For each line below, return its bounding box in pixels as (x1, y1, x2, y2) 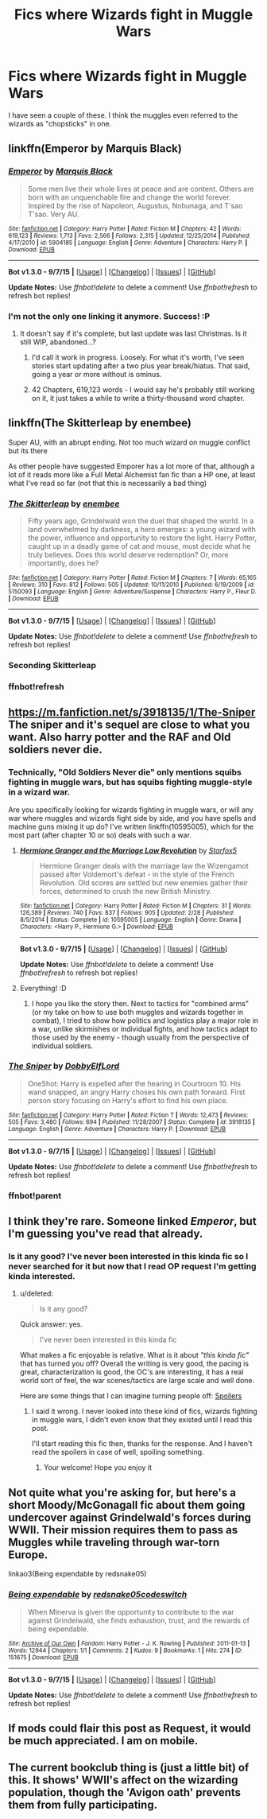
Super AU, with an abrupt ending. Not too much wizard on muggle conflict (8, 437, 250, 447)
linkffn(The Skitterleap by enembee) (8, 416, 192, 430)
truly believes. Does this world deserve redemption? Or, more (27, 550, 229, 560)
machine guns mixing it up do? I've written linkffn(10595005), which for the (8, 822, 254, 831)
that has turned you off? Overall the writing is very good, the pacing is (19, 1358, 249, 1369)
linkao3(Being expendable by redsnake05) (8, 1569, 147, 1579)
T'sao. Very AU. (27, 209, 79, 219)
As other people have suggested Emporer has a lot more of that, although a (8, 461, 255, 471)
